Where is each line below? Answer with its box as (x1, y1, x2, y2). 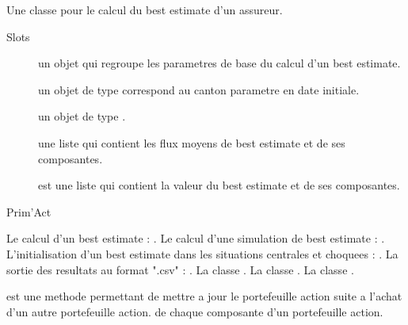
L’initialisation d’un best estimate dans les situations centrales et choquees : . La (6, 245, 398, 262)
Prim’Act (6, 203, 51, 220)
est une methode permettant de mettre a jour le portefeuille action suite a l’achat (6, 288, 402, 304)
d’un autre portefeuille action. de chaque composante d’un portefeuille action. (6, 303, 383, 319)
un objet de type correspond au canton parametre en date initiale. (38, 81, 360, 97)
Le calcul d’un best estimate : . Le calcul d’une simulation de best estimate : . (6, 230, 385, 247)
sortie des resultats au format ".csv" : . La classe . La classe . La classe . (6, 261, 354, 277)
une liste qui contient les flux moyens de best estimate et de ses (38, 134, 345, 151)
